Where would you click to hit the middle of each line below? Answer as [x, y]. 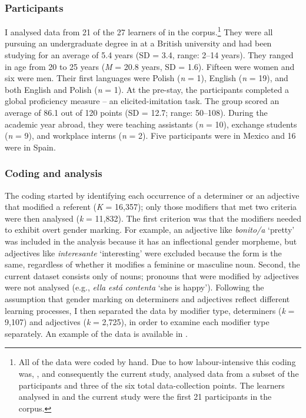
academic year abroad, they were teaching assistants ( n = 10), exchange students [151, 124]
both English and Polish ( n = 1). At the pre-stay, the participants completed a [147, 89]
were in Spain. [30, 147]
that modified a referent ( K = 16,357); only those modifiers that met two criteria [151, 207]
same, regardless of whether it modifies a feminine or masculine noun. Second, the [152, 264]
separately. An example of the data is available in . [96, 333]
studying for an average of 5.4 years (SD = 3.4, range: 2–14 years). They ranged [149, 55]
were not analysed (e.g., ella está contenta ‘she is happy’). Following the [134, 287]
